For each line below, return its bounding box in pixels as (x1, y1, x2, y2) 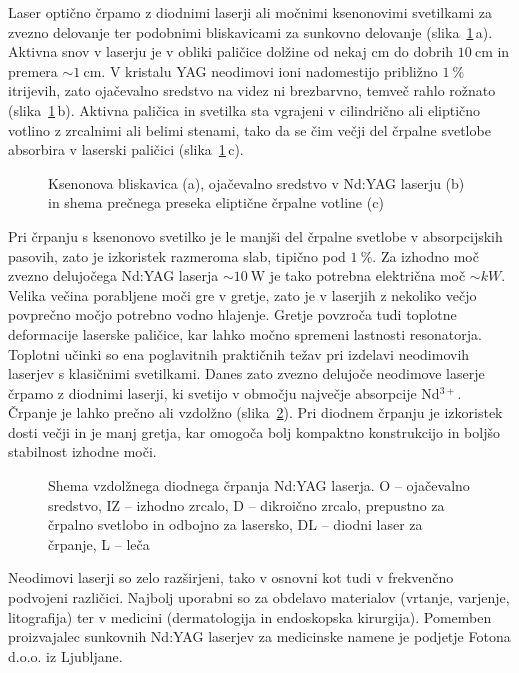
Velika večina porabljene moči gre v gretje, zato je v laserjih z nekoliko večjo (8, 284, 477, 305)
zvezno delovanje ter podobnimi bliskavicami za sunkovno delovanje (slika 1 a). (8, 21, 493, 42)
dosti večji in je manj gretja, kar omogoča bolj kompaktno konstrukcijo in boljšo (8, 421, 500, 442)
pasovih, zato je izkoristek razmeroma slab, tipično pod (8, 245, 346, 266)
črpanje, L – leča (48, 533, 150, 554)
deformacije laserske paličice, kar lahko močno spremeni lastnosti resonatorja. (8, 323, 482, 344)
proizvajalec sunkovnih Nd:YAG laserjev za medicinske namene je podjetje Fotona (8, 626, 511, 647)
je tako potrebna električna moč (269, 265, 466, 286)
